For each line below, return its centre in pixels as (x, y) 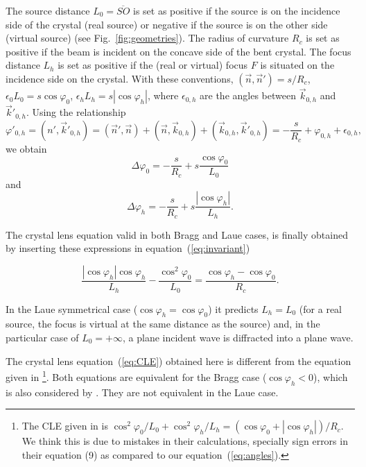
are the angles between (248, 95)
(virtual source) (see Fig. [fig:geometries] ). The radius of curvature (147, 38)
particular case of (42, 337)
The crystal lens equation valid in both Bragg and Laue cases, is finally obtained (177, 234)
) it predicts (233, 308)
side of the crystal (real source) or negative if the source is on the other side (167, 24)
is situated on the (297, 65)
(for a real (320, 308)
